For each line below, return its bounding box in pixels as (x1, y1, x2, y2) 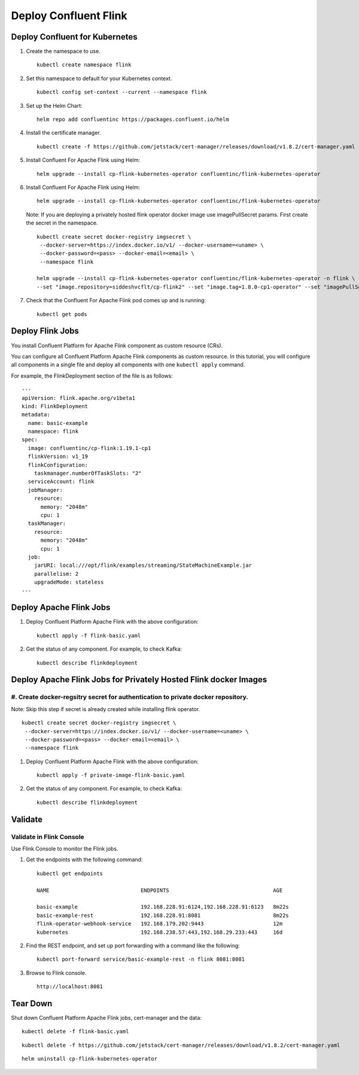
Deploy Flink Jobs (11, 326, 79, 336)
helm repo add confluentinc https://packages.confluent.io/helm (36, 116, 230, 123)
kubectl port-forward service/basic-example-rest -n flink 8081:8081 (36, 956, 245, 963)
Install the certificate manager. (26, 129, 101, 136)
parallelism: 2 (34, 570, 79, 577)
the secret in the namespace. (26, 219, 98, 227)
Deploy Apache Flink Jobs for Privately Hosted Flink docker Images (11, 675, 267, 685)
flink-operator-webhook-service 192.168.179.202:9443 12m (36, 921, 283, 927)
